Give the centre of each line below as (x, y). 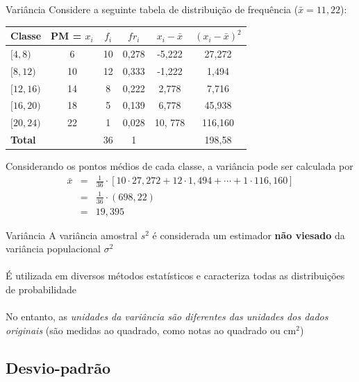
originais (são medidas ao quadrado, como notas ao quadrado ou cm (151, 330)
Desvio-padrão (58, 367)
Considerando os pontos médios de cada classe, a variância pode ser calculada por (179, 166)
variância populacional (53, 249)
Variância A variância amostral (72, 235)
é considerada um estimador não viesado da (249, 235)
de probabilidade (41, 289)
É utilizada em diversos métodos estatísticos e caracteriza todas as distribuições (175, 276)
